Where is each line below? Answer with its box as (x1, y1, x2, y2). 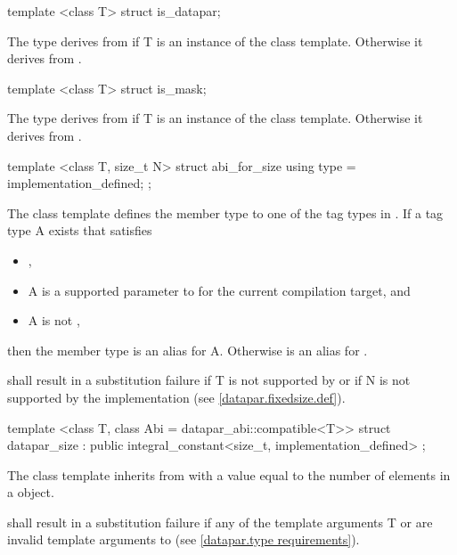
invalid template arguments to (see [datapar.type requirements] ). (7, 530, 360, 549)
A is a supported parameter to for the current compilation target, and (28, 281, 411, 299)
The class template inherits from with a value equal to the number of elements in (7, 465, 451, 484)
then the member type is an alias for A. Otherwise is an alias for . (7, 340, 368, 359)
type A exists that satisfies (7, 221, 152, 240)
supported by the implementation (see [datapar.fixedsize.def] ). (7, 388, 346, 406)
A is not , (28, 311, 80, 330)
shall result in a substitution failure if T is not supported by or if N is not (7, 371, 411, 389)
